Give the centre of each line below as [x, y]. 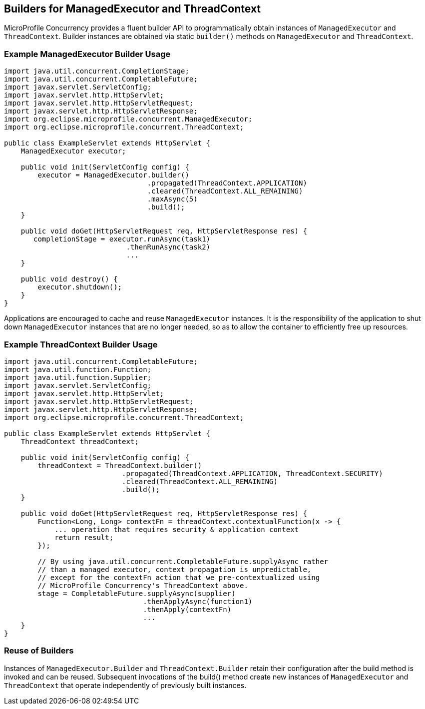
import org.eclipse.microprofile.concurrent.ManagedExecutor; [128, 119]
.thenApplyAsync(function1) [198, 601]
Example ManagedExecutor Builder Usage [87, 54]
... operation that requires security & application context [177, 529]
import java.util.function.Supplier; [78, 377]
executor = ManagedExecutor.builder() [113, 175]
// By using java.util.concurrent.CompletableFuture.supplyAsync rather [183, 561]
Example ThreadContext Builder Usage [81, 344]
